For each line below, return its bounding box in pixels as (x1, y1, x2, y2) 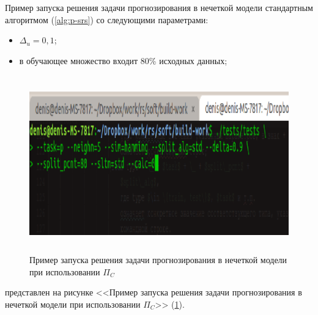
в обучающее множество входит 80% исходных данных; (19, 54, 227, 67)
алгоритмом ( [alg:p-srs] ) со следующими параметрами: (5, 13, 209, 26)
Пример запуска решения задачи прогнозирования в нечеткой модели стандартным (5, 1, 313, 13)
